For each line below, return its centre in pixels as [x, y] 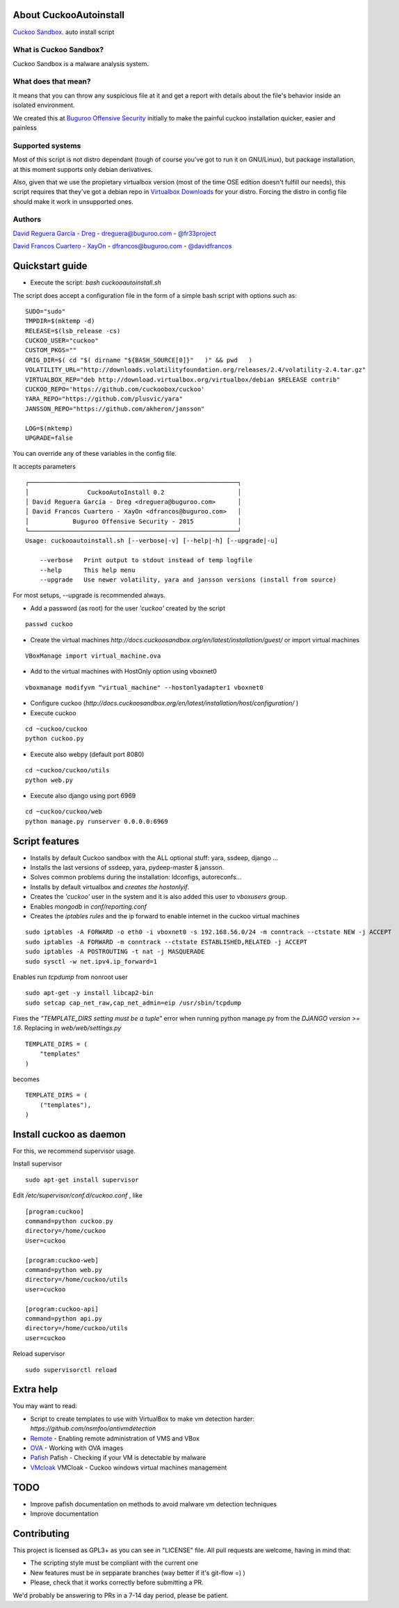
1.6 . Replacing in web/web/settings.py [67, 1028]
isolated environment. [44, 105]
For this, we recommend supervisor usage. [74, 1151]
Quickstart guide [50, 266]
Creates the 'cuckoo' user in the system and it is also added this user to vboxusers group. [159, 897]
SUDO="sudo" [46, 311]
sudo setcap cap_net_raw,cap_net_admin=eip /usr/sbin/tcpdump [133, 1003]
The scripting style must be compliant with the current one [114, 1563]
